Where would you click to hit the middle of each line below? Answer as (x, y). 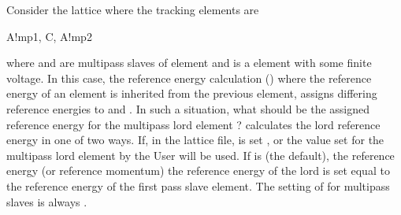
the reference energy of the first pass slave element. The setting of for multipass (198, 185)
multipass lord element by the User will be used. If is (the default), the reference (200, 155)
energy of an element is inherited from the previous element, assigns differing (192, 93)
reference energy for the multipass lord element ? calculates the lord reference (193, 124)
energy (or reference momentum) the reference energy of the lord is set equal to (198, 171)
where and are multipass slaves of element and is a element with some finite (189, 63)
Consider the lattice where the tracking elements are (133, 9)
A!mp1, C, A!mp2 (49, 36)
